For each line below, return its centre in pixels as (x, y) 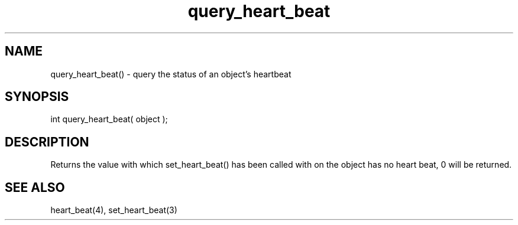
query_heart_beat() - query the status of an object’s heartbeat (171, 74)
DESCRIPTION (47, 142)
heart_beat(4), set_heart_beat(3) (114, 210)
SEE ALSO (35, 187)
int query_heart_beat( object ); (109, 119)
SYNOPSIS (37, 97)
